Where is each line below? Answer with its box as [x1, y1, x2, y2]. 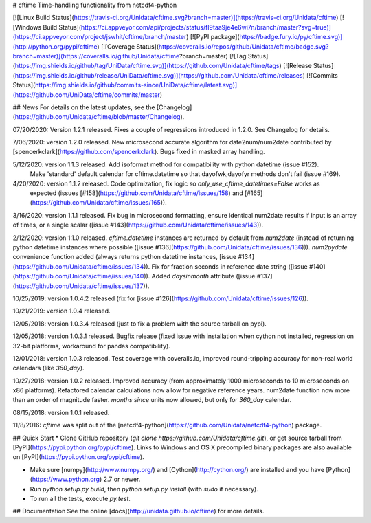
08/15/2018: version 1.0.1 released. [12, 408, 110, 416]
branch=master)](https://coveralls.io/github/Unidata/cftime [12, 52, 180, 60]
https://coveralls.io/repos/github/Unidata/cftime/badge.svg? [158, 42, 329, 51]
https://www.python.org [32, 475, 100, 484]
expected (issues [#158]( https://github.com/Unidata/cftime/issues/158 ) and [30, 189, 243, 197]
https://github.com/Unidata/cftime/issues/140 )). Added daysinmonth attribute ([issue [14, 272, 256, 280]
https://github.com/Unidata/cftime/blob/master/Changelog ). [14, 113, 185, 121]
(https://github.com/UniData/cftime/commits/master [12, 90, 161, 99]
